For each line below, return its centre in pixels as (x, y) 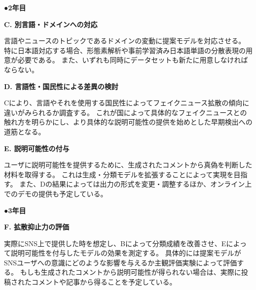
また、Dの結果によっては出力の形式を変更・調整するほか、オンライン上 (136, 184)
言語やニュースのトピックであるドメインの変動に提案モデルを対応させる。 (125, 41)
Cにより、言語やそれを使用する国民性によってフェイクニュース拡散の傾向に (127, 103)
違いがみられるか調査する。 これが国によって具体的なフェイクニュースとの (126, 112)
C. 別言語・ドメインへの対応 (51, 24)
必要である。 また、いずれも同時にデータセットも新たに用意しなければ (133, 60)
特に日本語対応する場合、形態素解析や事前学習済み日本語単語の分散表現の (125, 50)
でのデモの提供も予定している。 (56, 193)
